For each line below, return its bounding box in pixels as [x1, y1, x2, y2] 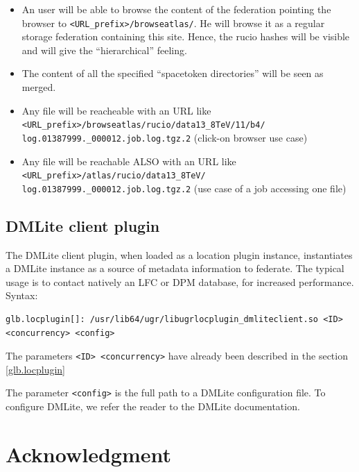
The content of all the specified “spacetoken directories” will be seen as [21, 66, 324, 81]
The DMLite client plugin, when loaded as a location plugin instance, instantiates [6, 247, 353, 262]
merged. [21, 80, 56, 94]
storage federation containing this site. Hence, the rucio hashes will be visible [21, 29, 350, 44]
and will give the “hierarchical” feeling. [21, 42, 187, 57]
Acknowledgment [6, 439, 171, 468]
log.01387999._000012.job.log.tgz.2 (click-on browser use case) [21, 130, 308, 144]
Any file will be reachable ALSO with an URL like [21, 153, 236, 168]
